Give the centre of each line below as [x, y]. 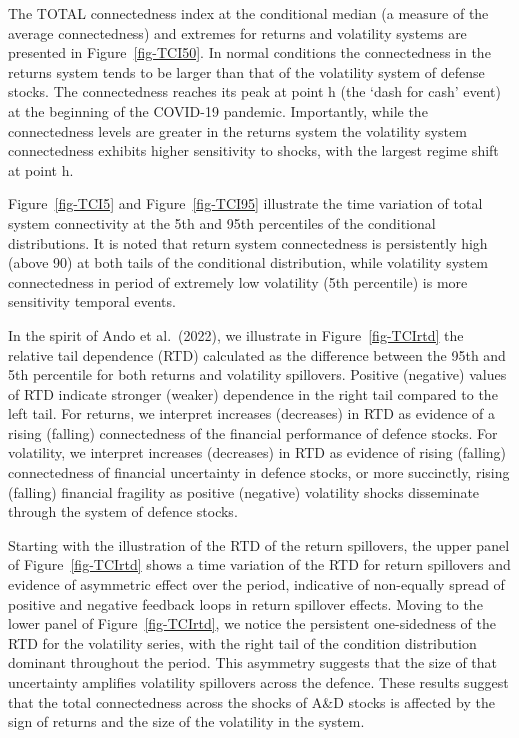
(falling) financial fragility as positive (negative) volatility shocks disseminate [244, 491]
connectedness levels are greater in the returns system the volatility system [237, 130]
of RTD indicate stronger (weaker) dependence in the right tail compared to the [253, 393]
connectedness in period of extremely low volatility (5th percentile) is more [238, 281]
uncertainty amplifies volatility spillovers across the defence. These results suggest [258, 682]
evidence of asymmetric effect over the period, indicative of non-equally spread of [256, 584]
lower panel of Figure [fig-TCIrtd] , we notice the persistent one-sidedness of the [252, 623]
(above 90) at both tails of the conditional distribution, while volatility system [248, 262]
